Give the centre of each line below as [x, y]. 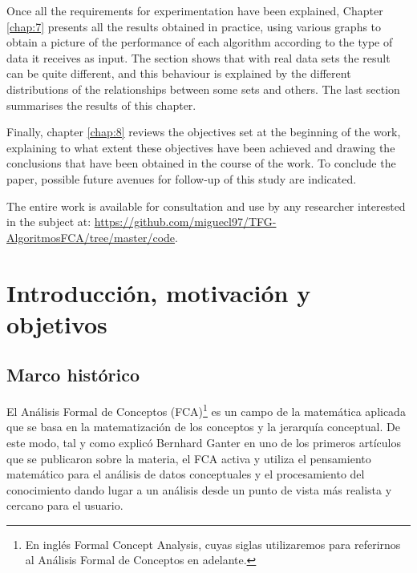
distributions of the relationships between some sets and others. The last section [203, 89]
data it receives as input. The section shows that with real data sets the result [198, 57]
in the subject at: [49, 222]
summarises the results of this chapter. [101, 105]
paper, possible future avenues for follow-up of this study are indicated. [182, 178]
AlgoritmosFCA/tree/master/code [91, 237]
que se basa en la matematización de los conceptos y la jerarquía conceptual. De [203, 427]
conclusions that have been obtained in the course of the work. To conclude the [201, 163]
